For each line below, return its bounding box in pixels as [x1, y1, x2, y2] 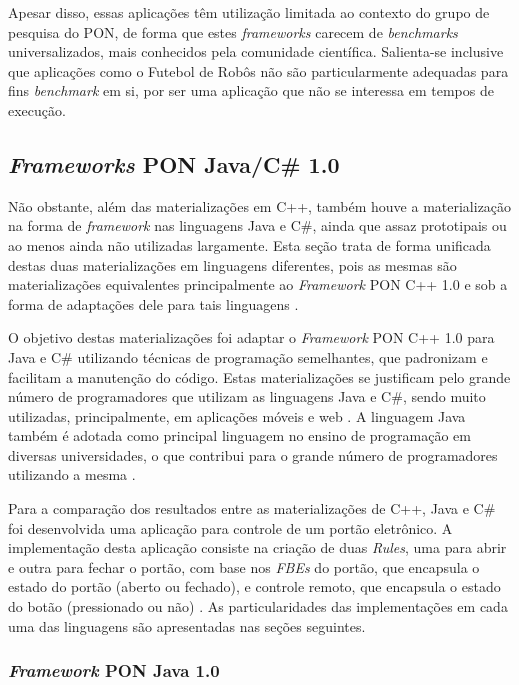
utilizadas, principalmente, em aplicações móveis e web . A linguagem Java [8, 405, 466, 426]
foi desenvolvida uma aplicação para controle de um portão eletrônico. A [8, 517, 453, 538]
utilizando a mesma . [8, 464, 136, 485]
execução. [8, 99, 66, 120]
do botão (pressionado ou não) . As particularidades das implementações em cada [8, 596, 508, 617]
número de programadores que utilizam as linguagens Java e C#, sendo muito [8, 386, 486, 407]
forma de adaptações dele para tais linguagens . [8, 293, 299, 314]
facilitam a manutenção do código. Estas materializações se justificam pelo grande [8, 366, 511, 387]
